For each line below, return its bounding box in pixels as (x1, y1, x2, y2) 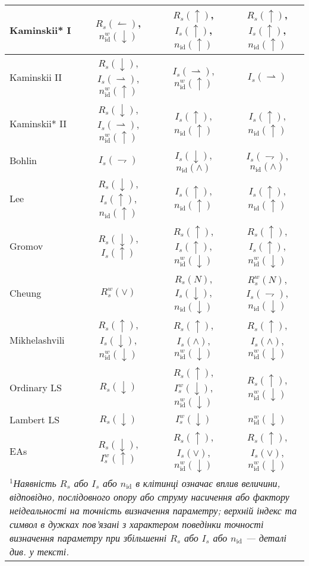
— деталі (245, 530, 287, 545)
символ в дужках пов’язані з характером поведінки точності (10, 517, 264, 531)
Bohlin (10, 153, 37, 168)
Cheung (10, 285, 42, 300)
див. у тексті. (10, 544, 70, 558)
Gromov (10, 239, 43, 253)
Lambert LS (10, 413, 60, 426)
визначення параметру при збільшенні (10, 530, 167, 545)
